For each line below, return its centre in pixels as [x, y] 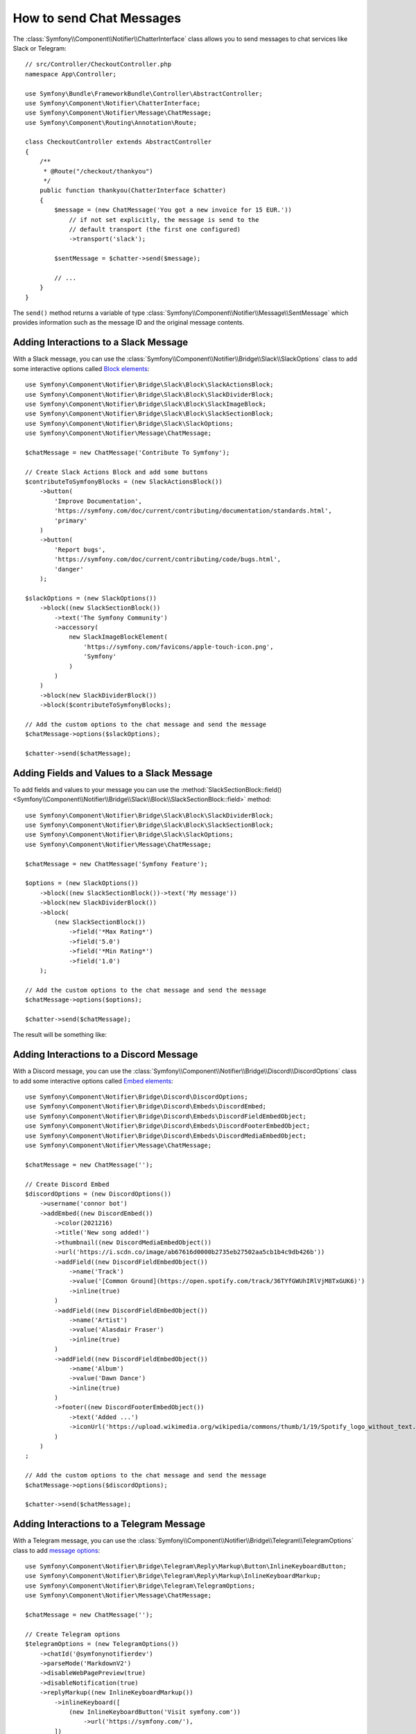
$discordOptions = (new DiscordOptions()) [98, 1194]
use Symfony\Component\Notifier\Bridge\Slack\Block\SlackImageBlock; [146, 404]
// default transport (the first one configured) [155, 229]
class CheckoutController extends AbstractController [118, 142]
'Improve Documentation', [98, 501]
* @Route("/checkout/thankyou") [98, 171]
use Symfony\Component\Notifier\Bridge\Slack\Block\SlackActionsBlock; [149, 385]
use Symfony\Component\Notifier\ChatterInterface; [113, 103]
